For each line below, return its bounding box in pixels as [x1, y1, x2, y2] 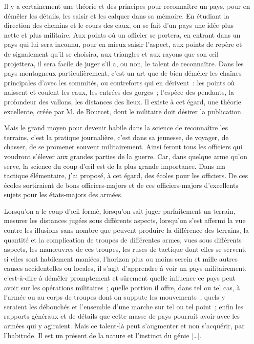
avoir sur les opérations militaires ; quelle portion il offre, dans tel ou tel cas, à [4, 282, 240, 292]
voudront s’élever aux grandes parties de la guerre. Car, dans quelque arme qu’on [4, 151, 248, 161]
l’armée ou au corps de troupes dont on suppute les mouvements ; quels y [4, 292, 225, 302]
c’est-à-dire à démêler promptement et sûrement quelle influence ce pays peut [4, 273, 235, 283]
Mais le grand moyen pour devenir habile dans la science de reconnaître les [4, 122, 228, 133]
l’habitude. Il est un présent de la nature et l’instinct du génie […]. [4, 330, 202, 340]
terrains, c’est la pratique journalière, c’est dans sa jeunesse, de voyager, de [4, 132, 229, 142]
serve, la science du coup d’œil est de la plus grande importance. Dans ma [4, 161, 226, 171]
